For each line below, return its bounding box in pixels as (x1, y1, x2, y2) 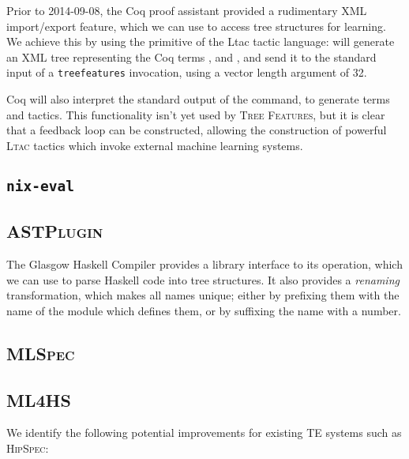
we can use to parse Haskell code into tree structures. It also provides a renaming (6, 271, 400, 288)
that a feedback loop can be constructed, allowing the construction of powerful (6, 122, 387, 138)
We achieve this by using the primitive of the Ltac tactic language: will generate (6, 33, 395, 50)
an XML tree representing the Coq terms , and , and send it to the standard (6, 48, 377, 65)
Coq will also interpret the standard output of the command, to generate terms (6, 91, 390, 107)
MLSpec (6, 340, 75, 365)
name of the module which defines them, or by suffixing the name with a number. (6, 302, 401, 318)
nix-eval (6, 177, 74, 194)
